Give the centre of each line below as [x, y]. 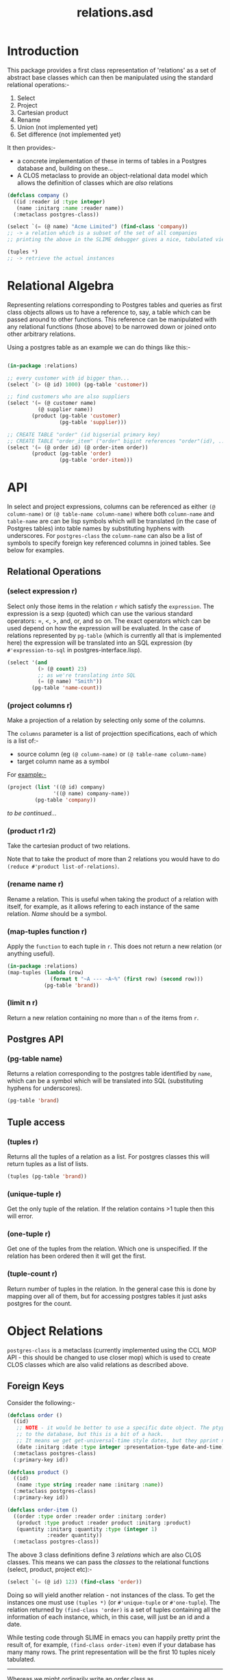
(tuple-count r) [33, 1274]
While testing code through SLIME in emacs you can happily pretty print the [114, 1638]
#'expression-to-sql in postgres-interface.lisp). [75, 650]
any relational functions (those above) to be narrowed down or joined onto [112, 326]
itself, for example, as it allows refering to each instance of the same [103, 906]
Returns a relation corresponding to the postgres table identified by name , [110, 1074]
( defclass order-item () [42, 1510]
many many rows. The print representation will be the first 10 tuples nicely [111, 1652]
